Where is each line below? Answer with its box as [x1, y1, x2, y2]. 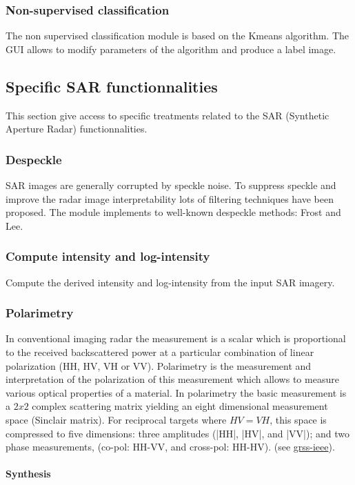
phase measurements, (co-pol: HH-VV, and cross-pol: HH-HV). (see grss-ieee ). [6, 439, 335, 454]
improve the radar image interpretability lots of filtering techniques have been [6, 191, 334, 206]
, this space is [270, 412, 327, 426]
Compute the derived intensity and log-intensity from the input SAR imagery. [6, 275, 335, 289]
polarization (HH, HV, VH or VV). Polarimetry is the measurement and [6, 358, 312, 373]
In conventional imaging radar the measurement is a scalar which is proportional [6, 331, 346, 346]
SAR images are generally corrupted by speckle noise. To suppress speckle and [6, 178, 336, 192]
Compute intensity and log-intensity [6, 248, 210, 265]
